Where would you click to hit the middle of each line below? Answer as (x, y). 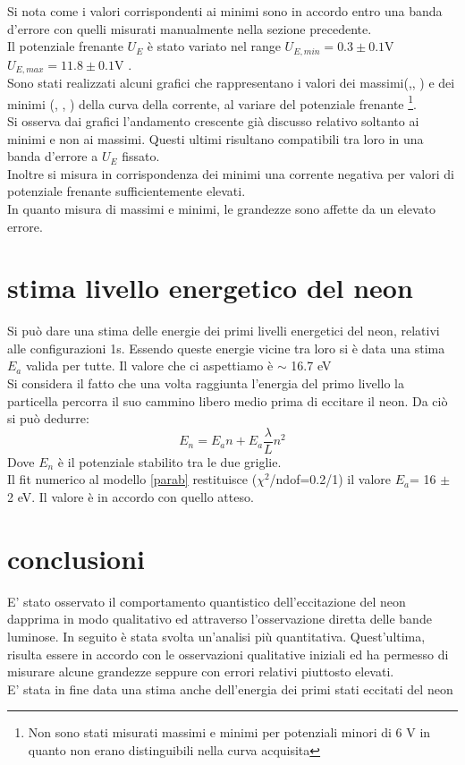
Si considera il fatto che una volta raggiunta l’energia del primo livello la (206, 383)
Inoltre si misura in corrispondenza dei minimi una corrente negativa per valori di (231, 173)
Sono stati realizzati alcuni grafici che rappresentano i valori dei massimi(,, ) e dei (231, 83)
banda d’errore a (53, 156)
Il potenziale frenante (65, 46)
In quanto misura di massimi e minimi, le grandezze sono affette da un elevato (222, 208)
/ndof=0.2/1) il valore (330, 479)
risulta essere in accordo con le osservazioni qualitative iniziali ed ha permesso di (228, 654)
